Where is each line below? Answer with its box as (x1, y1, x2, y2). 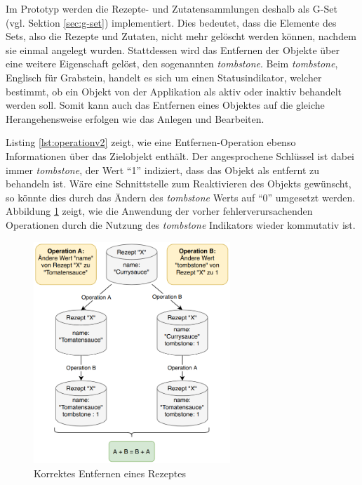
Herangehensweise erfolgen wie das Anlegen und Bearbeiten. (6, 111, 264, 126)
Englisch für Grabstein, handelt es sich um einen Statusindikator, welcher (6, 69, 322, 84)
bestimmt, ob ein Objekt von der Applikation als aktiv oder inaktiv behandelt (6, 84, 342, 98)
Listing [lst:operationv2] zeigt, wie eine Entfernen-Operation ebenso (6, 135, 296, 150)
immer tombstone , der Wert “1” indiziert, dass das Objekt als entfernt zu (6, 162, 320, 177)
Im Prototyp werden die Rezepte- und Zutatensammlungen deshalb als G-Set (6, 1, 337, 15)
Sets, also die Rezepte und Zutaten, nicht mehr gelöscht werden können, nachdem (6, 29, 356, 44)
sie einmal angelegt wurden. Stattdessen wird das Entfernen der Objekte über (6, 42, 340, 57)
